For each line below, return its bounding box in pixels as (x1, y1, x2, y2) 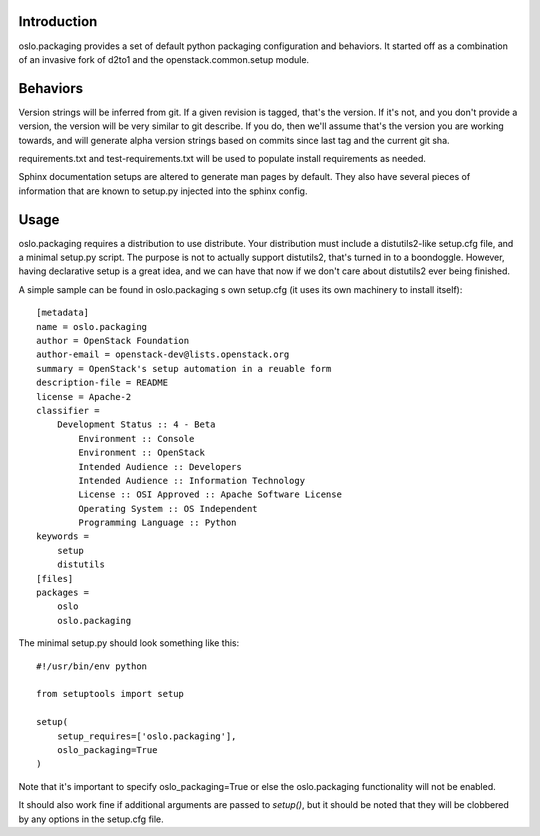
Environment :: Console (78, 433, 195, 444)
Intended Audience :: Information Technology (78, 475, 305, 486)
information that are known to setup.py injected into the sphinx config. (18, 185, 308, 197)
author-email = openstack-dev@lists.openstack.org (36, 349, 290, 360)
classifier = (36, 405, 100, 416)
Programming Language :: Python (78, 517, 237, 529)
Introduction (18, 13, 98, 30)
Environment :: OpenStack (78, 447, 205, 459)
